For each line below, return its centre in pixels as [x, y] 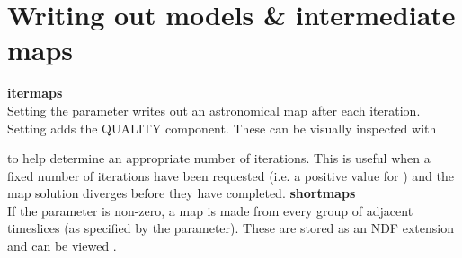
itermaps [35, 93]
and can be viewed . [62, 246]
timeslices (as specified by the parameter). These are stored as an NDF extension [231, 228]
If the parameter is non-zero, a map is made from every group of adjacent [210, 210]
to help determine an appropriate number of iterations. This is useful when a [219, 158]
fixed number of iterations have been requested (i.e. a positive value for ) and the [231, 175]
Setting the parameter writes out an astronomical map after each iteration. [214, 110]
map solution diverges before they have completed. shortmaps [182, 193]
